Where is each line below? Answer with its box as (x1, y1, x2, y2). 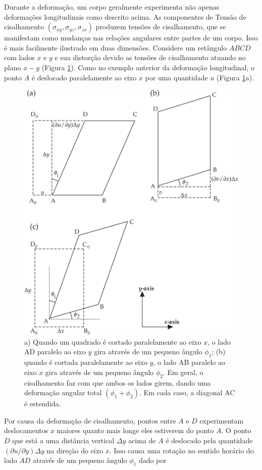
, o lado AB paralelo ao (153, 357, 226, 367)
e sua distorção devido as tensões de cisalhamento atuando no (55, 52, 246, 63)
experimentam (199, 415, 244, 426)
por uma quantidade (145, 72, 208, 82)
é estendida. (24, 398, 61, 409)
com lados (4, 52, 35, 63)
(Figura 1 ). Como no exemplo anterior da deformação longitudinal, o (41, 62, 254, 72)
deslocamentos (4, 425, 48, 436)
